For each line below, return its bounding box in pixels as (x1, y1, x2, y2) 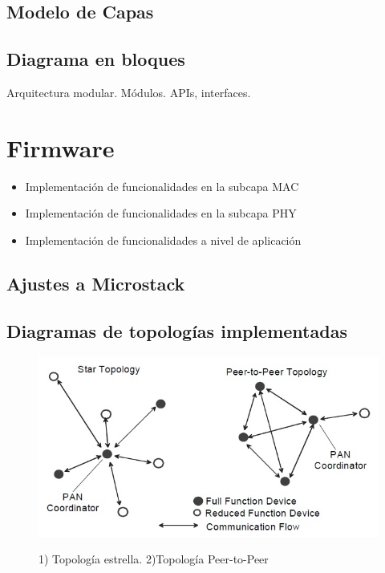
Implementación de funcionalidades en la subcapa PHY (25, 205, 297, 221)
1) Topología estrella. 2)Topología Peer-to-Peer (38, 551, 269, 567)
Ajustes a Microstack (6, 270, 185, 295)
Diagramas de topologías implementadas (6, 318, 347, 343)
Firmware (6, 131, 115, 164)
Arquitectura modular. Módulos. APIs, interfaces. (6, 83, 251, 100)
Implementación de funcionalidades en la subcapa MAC (25, 177, 299, 194)
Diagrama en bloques (6, 47, 185, 71)
